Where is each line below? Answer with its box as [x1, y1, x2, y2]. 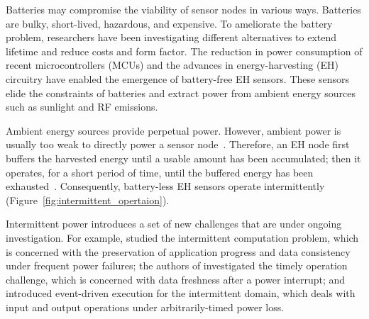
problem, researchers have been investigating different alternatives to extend [6, 30, 337, 45]
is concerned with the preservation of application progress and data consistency [6, 244, 351, 259]
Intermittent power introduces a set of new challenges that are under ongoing [6, 216, 342, 231]
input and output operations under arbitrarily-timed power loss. [6, 299, 285, 314]
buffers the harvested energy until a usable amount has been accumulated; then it [6, 150, 361, 165]
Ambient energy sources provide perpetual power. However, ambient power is [6, 123, 341, 138]
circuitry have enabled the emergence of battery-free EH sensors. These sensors [6, 71, 349, 86]
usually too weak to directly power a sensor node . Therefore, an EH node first [6, 137, 350, 152]
